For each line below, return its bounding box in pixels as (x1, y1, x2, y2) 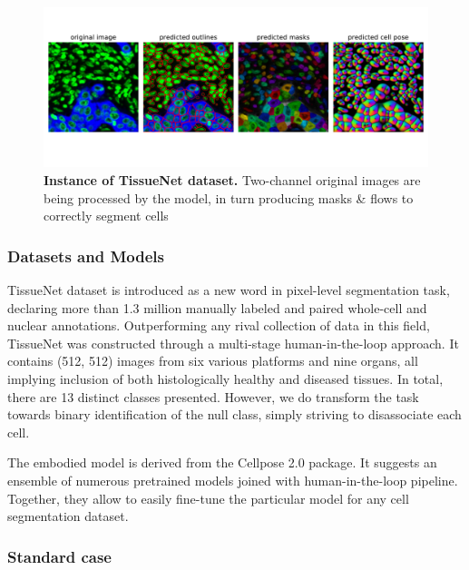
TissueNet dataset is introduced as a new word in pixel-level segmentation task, (7, 280, 450, 299)
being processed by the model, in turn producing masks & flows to (44, 188, 414, 207)
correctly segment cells (44, 206, 169, 225)
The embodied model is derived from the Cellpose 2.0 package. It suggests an (7, 453, 437, 472)
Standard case (7, 545, 112, 567)
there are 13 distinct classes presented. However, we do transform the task (7, 387, 419, 406)
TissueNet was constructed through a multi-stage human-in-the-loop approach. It (7, 333, 459, 352)
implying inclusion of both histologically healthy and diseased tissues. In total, (7, 369, 444, 388)
